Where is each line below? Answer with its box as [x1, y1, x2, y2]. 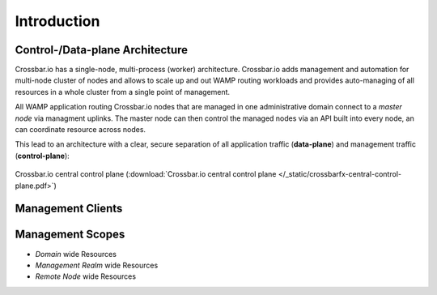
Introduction [15, 12, 100, 30]
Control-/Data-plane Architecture [15, 43, 189, 57]
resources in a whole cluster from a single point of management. [15, 87, 231, 96]
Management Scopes [15, 228, 125, 242]
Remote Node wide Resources [35, 271, 137, 281]
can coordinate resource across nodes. [15, 125, 146, 135]
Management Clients [15, 202, 123, 216]
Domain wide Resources [35, 249, 117, 259]
